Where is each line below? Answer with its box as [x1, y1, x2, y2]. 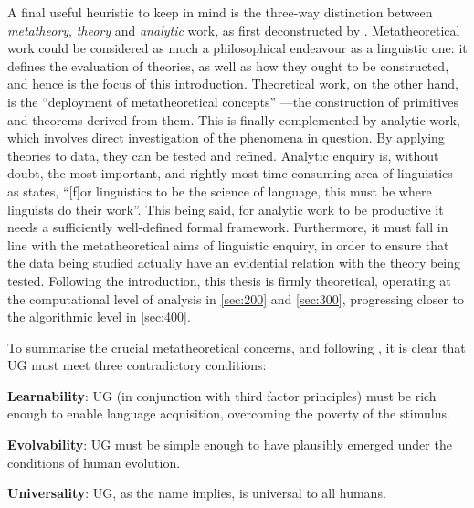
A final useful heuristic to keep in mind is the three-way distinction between [7, 3, 433, 21]
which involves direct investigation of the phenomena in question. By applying [7, 128, 445, 147]
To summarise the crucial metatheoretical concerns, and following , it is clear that [7, 337, 466, 356]
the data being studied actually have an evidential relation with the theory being [7, 253, 461, 272]
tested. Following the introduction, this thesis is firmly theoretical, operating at [7, 270, 451, 290]
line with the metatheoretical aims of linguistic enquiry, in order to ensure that [7, 235, 449, 254]
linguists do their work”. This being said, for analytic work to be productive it [7, 199, 444, 218]
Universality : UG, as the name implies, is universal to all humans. [7, 483, 386, 503]
